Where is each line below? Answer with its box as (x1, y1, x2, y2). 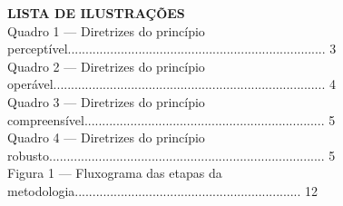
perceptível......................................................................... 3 (7, 39, 337, 58)
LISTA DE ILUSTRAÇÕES (7, 4, 185, 22)
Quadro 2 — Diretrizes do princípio (7, 56, 205, 75)
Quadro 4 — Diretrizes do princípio (7, 128, 205, 147)
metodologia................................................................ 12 (7, 181, 318, 200)
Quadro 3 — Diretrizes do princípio (7, 92, 205, 111)
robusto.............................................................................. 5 (7, 145, 336, 164)
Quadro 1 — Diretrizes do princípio (7, 21, 205, 40)
